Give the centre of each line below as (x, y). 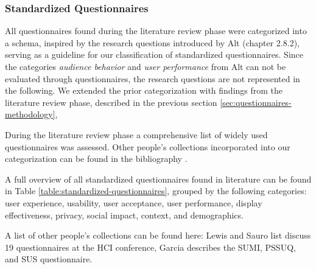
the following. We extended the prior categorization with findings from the (144, 90)
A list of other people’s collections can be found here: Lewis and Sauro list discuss (158, 235)
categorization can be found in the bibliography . (96, 159)
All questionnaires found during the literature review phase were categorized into (156, 31)
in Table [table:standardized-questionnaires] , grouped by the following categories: (156, 191)
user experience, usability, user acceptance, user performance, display (134, 202)
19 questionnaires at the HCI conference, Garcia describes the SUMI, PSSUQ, (150, 247)
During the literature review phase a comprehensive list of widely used (136, 134)
